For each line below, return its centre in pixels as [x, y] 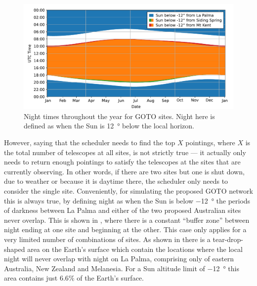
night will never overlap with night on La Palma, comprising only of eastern [119, 259]
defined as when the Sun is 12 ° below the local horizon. [109, 126]
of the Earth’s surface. [110, 278]
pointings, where [210, 143]
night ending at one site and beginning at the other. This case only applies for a [125, 229]
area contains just [31, 278]
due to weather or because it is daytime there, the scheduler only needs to [116, 181]
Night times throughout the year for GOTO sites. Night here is [119, 116]
